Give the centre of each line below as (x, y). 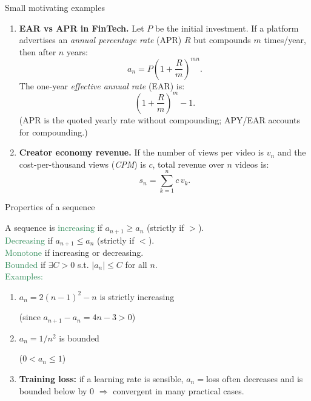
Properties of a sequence (50, 207)
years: (77, 51)
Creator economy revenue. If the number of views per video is (142, 152)
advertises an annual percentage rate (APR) (100, 40)
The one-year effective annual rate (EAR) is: (102, 85)
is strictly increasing (137, 296)
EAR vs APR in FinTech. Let (82, 28)
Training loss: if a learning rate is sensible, (101, 378)
